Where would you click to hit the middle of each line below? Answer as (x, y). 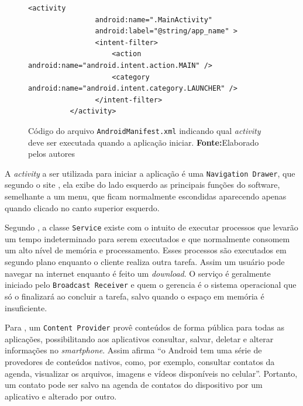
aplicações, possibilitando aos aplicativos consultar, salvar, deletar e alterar (139, 338)
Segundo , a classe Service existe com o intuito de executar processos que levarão (151, 227)
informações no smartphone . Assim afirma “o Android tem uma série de (133, 350)
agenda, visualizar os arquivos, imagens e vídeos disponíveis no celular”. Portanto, (151, 373)
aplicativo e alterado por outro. (61, 396)
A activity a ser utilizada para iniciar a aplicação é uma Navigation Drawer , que (150, 173)
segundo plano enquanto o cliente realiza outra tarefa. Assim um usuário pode (145, 262)
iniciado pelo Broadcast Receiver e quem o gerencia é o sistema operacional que (151, 285)
